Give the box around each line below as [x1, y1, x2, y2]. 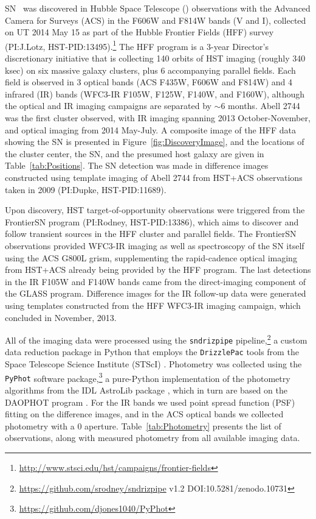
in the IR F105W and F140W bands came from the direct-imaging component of [5, 275, 306, 288]
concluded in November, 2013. [5, 311, 117, 323]
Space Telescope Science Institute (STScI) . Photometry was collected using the [5, 358, 302, 370]
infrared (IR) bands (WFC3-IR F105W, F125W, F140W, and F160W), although [5, 87, 305, 100]
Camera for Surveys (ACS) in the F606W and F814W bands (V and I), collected [5, 13, 306, 26]
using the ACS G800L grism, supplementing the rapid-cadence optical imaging [5, 251, 297, 264]
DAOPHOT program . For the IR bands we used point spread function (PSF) [5, 395, 295, 408]
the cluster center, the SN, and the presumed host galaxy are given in [5, 147, 264, 160]
